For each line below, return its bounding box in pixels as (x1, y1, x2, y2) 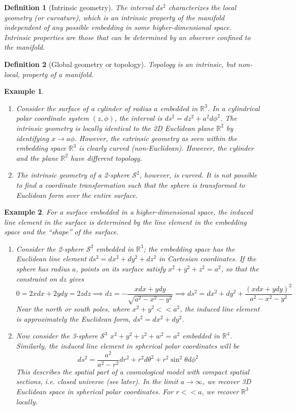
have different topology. (71, 152, 142, 163)
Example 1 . (4, 86, 44, 96)
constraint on (16, 273, 57, 284)
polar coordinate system (16, 113, 89, 123)
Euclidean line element (16, 253, 87, 264)
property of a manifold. (22, 69, 94, 79)
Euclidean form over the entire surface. (16, 189, 138, 200)
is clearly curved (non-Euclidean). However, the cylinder (79, 143, 254, 153)
